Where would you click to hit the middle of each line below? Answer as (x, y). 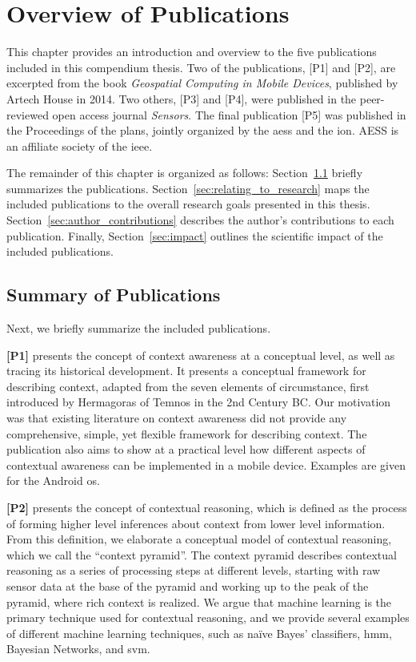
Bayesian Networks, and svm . (78, 649)
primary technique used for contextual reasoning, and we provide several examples (208, 618)
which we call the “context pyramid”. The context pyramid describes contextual (202, 554)
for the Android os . (53, 480)
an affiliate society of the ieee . (80, 145)
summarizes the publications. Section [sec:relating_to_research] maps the (188, 188)
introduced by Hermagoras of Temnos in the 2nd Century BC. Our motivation (199, 402)
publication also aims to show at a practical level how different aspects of (186, 449)
